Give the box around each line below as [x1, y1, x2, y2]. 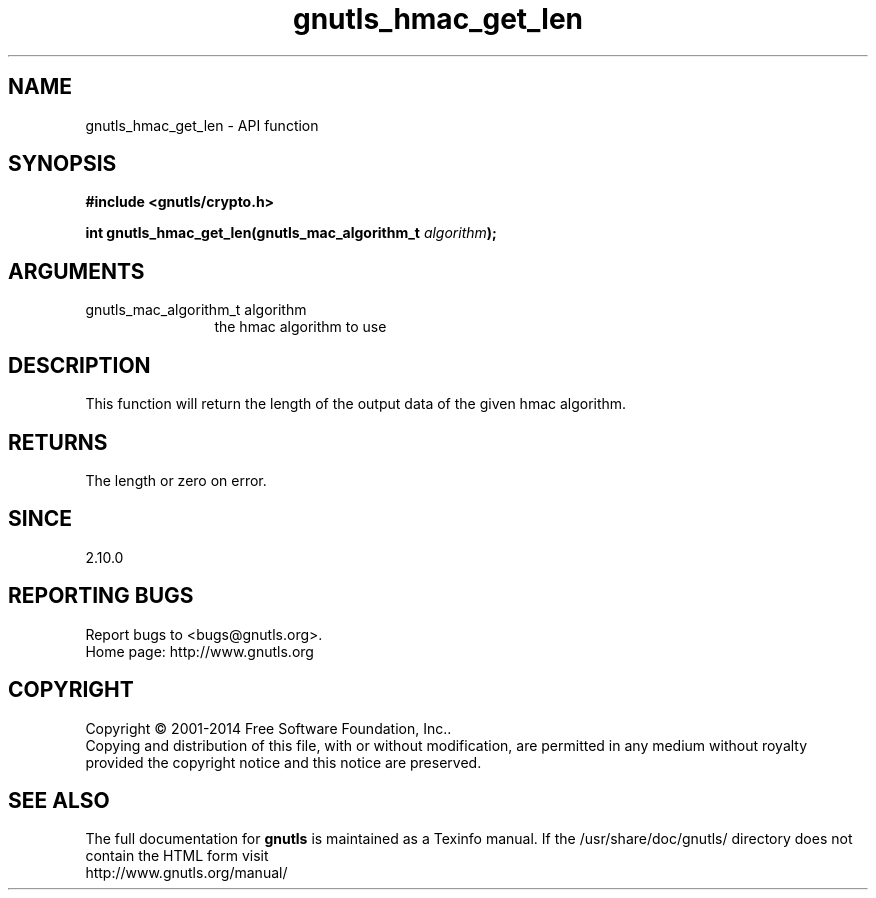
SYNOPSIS [8, 151, 117, 177]
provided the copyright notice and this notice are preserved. [85, 753, 482, 771]
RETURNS [8, 429, 108, 455]
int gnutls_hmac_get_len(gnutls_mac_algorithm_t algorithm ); [85, 224, 497, 242]
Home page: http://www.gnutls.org [85, 642, 314, 660]
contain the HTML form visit [85, 847, 269, 865]
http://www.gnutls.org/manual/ [85, 864, 288, 882]
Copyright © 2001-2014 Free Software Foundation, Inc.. [85, 719, 452, 737]
